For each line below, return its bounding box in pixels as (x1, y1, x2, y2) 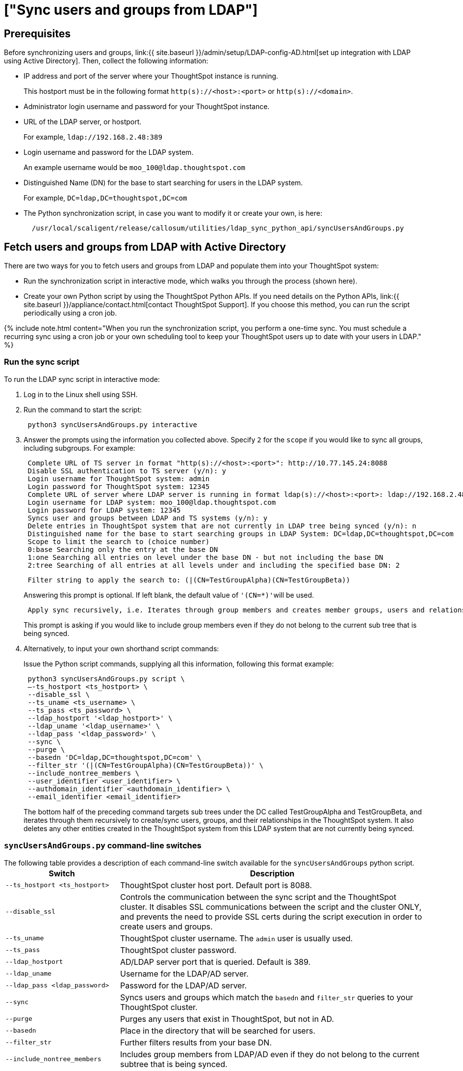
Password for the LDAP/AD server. (120, 980, 247, 990)
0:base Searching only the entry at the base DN (27, 545, 218, 553)
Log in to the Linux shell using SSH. (24, 390, 138, 399)
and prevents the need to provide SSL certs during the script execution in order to (120, 911, 422, 922)
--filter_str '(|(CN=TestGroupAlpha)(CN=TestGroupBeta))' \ (27, 761, 263, 769)
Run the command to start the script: (24, 405, 142, 414)
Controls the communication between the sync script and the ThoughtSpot (120, 892, 396, 902)
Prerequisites (4, 27, 71, 40)
